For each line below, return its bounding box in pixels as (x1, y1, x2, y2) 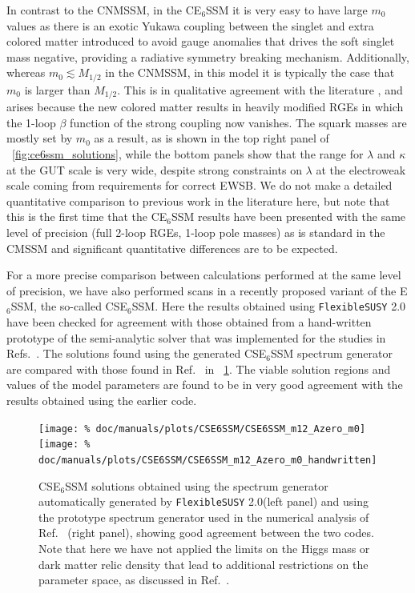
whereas (6, 64, 46, 81)
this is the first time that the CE (6, 208, 167, 225)
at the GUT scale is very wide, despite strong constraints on (6, 161, 302, 178)
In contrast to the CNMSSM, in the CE (6, 2, 202, 18)
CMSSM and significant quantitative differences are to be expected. (6, 239, 338, 256)
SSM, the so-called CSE (10, 298, 128, 315)
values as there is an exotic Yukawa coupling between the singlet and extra (6, 17, 374, 34)
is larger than (24, 81, 91, 98)
